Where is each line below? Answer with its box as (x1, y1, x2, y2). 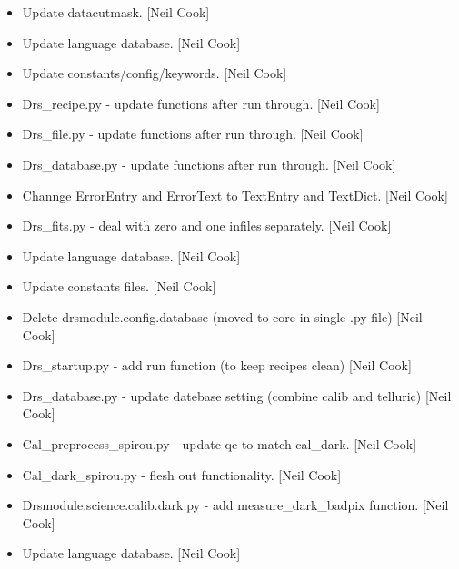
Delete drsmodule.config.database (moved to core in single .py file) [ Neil (22, 307, 423, 326)
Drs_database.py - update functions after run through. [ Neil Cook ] (22, 154, 396, 173)
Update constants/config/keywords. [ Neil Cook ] (22, 64, 287, 83)
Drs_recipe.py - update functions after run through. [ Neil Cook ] (22, 93, 380, 113)
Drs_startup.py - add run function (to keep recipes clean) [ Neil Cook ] (22, 356, 412, 375)
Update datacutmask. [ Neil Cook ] (22, 3, 210, 21)
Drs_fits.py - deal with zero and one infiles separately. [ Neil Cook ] (22, 216, 392, 235)
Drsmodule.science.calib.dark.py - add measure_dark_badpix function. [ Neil (22, 495, 449, 515)
